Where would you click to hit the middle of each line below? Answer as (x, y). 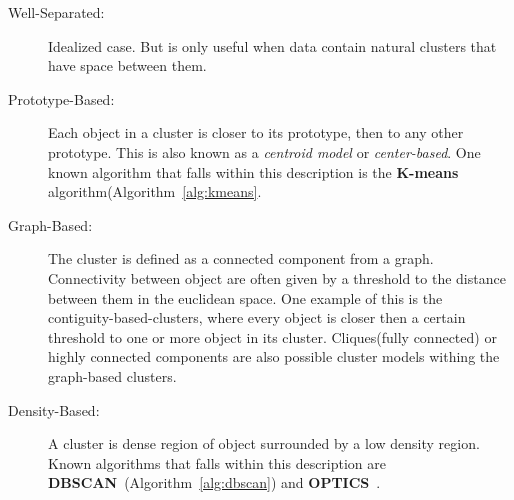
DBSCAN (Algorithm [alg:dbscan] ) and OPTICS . (214, 482)
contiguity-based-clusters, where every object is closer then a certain (257, 317)
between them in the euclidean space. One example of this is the (245, 297)
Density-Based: (54, 409)
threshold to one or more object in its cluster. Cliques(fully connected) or (272, 336)
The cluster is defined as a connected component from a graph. (241, 258)
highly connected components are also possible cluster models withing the (274, 356)
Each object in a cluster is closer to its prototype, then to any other (256, 132)
